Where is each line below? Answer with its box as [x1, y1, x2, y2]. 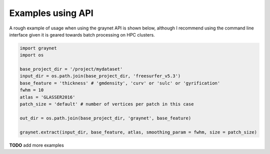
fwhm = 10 [19, 87, 44, 93]
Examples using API [9, 7, 93, 18]
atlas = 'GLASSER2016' [19, 94, 75, 100]
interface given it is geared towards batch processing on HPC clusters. [9, 31, 155, 37]
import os [19, 52, 44, 58]
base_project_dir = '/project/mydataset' [19, 66, 123, 72]
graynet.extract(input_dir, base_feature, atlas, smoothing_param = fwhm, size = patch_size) [19, 129, 257, 135]
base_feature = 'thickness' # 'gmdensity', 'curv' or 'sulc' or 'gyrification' [19, 80, 220, 86]
